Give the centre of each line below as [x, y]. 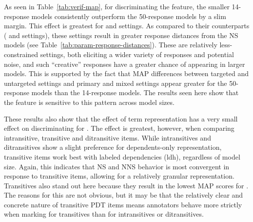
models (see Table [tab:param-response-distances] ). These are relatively [111, 45]
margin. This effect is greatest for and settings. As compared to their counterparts [127, 26]
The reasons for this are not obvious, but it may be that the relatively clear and [124, 195]
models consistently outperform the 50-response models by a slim [129, 16]
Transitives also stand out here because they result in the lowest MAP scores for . [126, 185]
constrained [21, 54]
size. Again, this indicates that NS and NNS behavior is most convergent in [117, 166]
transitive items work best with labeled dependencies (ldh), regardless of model [122, 156]
